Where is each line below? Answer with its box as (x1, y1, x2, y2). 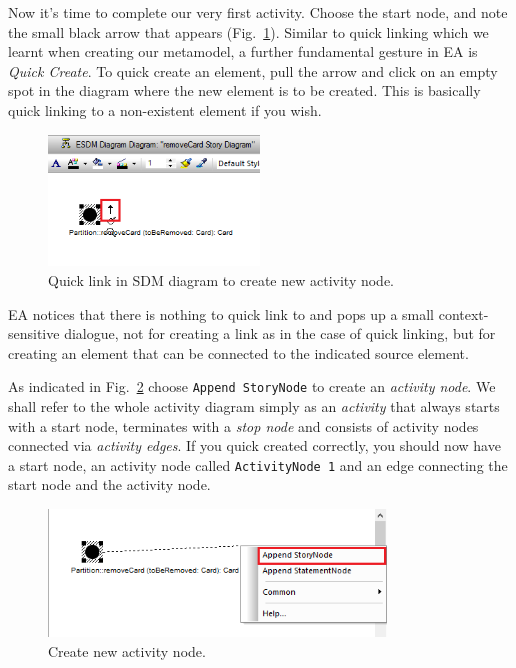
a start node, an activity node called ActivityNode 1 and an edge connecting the (8, 454, 508, 475)
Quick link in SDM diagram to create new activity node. (48, 269, 395, 290)
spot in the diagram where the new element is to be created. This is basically (8, 80, 481, 101)
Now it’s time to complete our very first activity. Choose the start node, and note (8, 2, 508, 22)
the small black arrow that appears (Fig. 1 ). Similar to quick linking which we (8, 21, 489, 42)
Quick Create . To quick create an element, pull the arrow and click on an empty (8, 60, 498, 81)
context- (438, 303, 489, 324)
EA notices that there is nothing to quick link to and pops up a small (8, 303, 435, 324)
